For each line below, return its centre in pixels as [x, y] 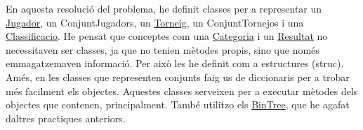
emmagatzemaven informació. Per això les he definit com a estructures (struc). [175, 63]
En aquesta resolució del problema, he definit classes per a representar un [164, 8]
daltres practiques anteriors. [66, 118]
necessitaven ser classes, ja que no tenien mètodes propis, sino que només [163, 49]
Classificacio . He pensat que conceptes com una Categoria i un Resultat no [167, 36]
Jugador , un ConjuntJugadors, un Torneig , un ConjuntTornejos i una [155, 22]
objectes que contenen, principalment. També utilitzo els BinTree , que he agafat [178, 104]
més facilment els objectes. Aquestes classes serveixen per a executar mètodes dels [182, 91]
